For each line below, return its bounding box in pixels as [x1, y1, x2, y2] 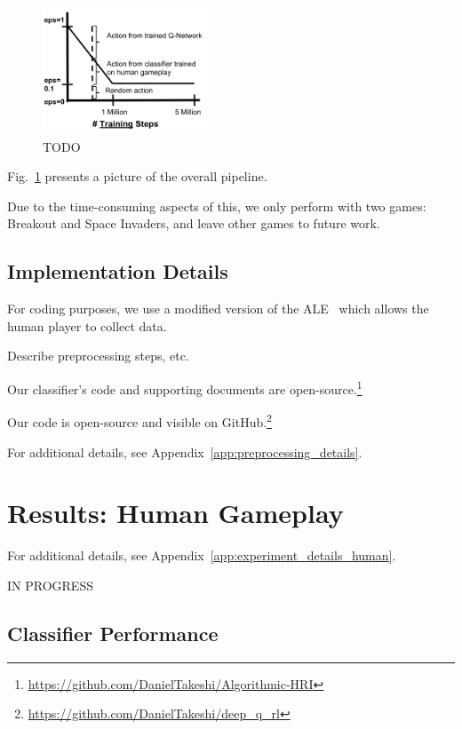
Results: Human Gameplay [7, 495, 344, 531]
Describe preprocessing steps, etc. [7, 346, 189, 365]
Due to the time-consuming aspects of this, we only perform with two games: [7, 196, 426, 215]
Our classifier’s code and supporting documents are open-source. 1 [7, 377, 362, 398]
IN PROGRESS [7, 575, 93, 594]
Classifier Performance [7, 619, 219, 646]
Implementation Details [7, 258, 228, 285]
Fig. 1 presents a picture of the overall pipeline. [7, 167, 267, 186]
